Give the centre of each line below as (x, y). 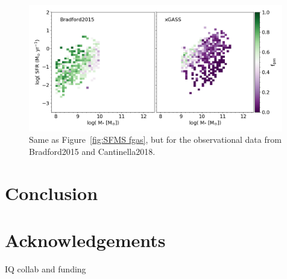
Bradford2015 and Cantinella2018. (92, 152)
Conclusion (52, 193)
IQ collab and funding (46, 269)
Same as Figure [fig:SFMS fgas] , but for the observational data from (155, 139)
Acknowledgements (85, 240)
